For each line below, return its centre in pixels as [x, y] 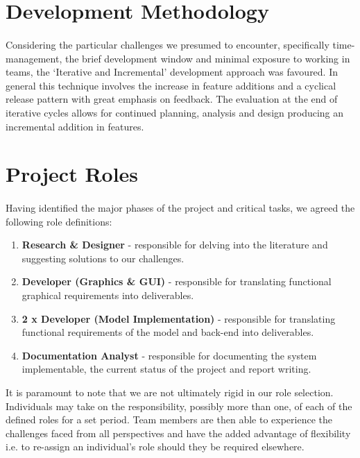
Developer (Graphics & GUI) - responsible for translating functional [177, 281]
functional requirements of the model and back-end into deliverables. [168, 332]
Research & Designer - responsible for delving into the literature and [175, 245]
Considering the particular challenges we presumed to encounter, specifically [168, 44]
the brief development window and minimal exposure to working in [207, 58]
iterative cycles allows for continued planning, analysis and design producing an [175, 112]
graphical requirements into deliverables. [108, 295]
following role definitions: [59, 221]
